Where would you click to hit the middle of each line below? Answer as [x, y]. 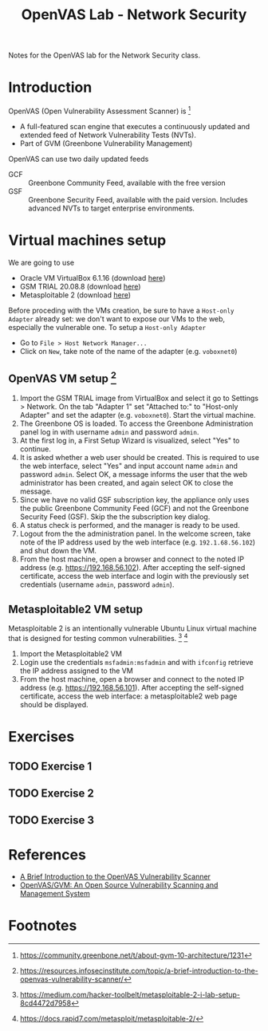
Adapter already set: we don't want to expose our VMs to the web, [117, 319]
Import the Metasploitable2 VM [71, 654]
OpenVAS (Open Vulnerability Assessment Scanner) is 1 [100, 110]
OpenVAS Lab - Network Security [134, 15]
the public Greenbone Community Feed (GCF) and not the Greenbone [134, 508]
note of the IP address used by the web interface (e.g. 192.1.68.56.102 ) [138, 542]
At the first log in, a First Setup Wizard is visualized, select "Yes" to [130, 440]
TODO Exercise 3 [51, 820]
